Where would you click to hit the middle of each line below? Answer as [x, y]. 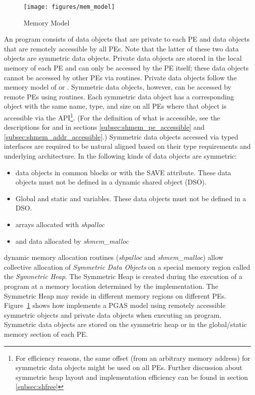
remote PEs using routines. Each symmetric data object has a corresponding [119, 96]
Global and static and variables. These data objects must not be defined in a [131, 198]
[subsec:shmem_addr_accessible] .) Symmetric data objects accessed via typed [121, 136]
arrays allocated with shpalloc [60, 224]
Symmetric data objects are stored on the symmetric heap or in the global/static [126, 324]
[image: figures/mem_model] [69, 7]
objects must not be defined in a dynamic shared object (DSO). [111, 182]
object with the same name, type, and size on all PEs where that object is [115, 106]
